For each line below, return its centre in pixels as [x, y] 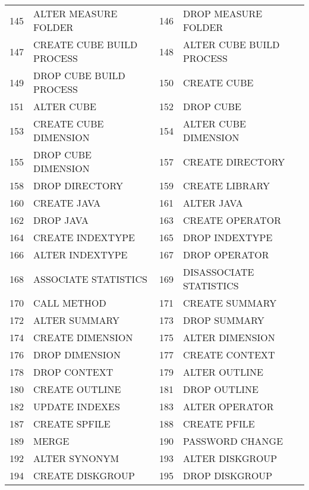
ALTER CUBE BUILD [231, 44]
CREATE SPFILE [72, 424]
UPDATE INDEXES [77, 406]
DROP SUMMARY [223, 320]
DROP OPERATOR [226, 255]
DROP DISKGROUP [228, 475]
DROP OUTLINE [220, 389]
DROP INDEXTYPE [228, 237]
